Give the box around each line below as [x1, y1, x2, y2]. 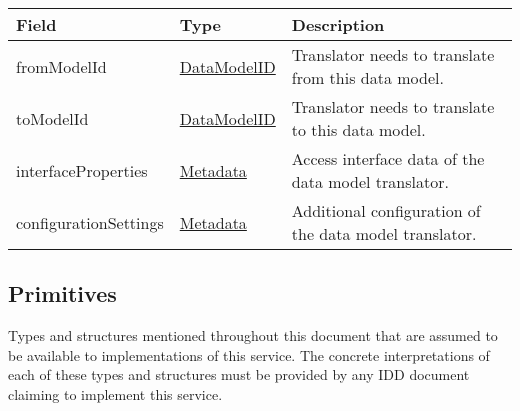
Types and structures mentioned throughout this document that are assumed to [8, 325, 498, 346]
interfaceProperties [16, 158, 148, 182]
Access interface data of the [291, 147, 485, 170]
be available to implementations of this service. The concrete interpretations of [8, 344, 490, 365]
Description [291, 13, 385, 36]
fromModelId [16, 54, 107, 78]
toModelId [16, 106, 89, 130]
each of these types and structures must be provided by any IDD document [8, 364, 470, 385]
